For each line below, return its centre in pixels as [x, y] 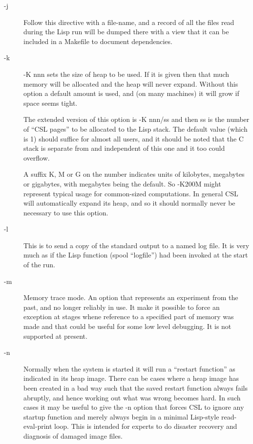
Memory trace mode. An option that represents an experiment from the [131, 297]
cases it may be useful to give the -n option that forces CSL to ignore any [134, 407]
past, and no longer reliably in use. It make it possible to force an [122, 307]
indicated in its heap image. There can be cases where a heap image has [131, 378]
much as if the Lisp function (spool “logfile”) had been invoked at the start [136, 255]
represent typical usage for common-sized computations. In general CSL [131, 193]
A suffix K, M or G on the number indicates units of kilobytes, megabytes [134, 174]
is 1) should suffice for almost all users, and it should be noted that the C [134, 138]
